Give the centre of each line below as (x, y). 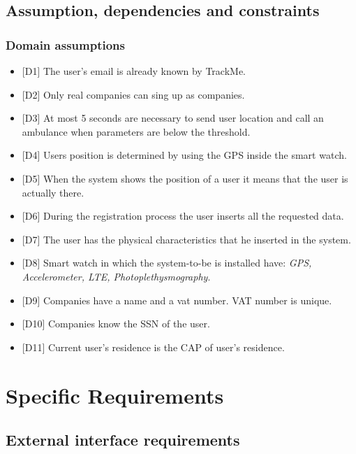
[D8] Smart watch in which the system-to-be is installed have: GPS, (167, 263)
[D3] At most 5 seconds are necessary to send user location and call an (173, 118)
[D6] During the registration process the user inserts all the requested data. (183, 216)
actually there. (53, 192)
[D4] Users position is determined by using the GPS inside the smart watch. (184, 155)
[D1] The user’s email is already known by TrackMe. (134, 71)
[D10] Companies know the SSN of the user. (116, 324)
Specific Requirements (115, 395)
